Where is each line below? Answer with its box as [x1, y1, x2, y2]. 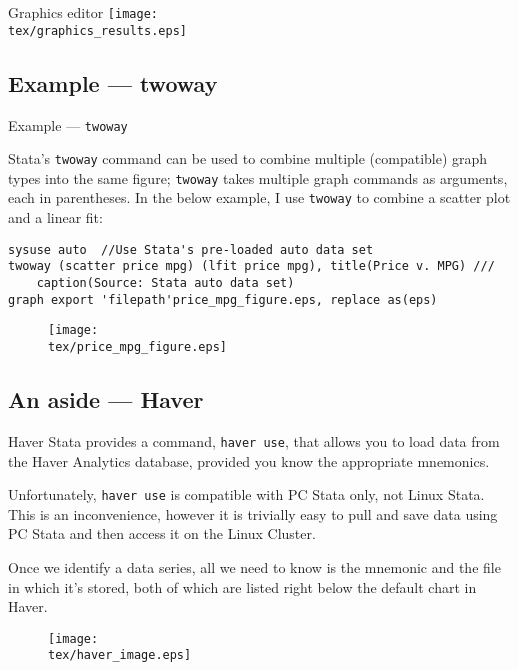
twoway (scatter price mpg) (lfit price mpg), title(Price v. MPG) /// [8, 259, 495, 274]
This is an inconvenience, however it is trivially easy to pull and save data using [8, 503, 498, 524]
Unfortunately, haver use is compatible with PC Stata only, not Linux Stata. [8, 484, 485, 505]
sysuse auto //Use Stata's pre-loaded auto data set [8, 242, 374, 257]
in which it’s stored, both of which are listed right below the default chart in [8, 576, 477, 597]
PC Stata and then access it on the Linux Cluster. [8, 523, 316, 544]
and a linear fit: [8, 207, 103, 228]
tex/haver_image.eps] [48, 648, 192, 663]
